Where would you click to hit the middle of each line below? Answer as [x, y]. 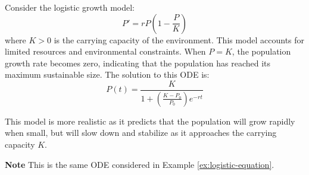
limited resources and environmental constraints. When [105, 51]
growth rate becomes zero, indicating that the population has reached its [138, 63]
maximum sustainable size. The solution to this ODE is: [107, 74]
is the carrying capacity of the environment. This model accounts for [179, 39]
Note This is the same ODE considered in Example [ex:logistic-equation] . [140, 164]
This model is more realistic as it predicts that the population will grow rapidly [150, 121]
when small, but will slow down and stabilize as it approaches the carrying [141, 133]
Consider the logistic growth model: [70, 7]
